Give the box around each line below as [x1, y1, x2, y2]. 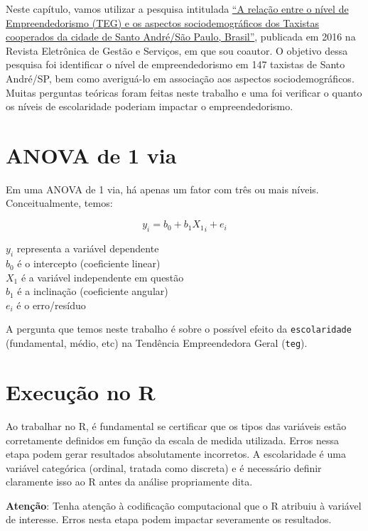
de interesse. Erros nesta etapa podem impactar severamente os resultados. [6, 512, 332, 527]
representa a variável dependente [16, 241, 159, 256]
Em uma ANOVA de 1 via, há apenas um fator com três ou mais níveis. [6, 181, 319, 196]
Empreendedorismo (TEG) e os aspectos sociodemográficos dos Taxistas [6, 15, 320, 30]
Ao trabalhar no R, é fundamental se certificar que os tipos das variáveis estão [6, 418, 347, 433]
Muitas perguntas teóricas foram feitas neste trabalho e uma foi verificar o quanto [6, 85, 362, 100]
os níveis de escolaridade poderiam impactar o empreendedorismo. [6, 99, 293, 114]
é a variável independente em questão [21, 269, 184, 284]
